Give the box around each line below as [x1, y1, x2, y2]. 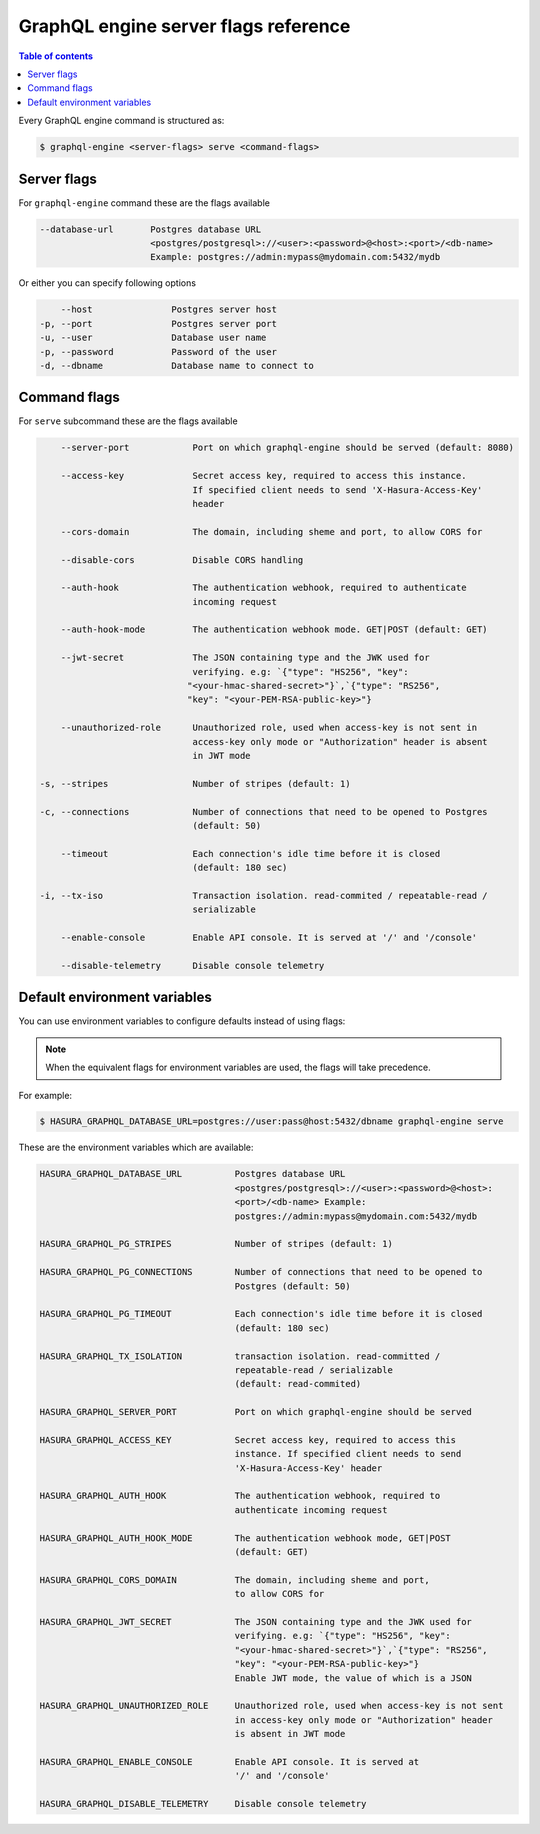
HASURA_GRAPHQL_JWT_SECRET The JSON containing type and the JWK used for [39, 1616, 472, 1627]
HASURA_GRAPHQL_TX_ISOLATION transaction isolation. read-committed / [39, 1350, 441, 1362]
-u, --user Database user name [39, 332, 267, 344]
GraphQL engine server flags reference [18, 15, 351, 37]
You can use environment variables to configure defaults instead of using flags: [18, 1015, 346, 1027]
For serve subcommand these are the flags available [18, 415, 239, 427]
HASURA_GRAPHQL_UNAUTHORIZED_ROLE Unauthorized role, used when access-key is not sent [39, 1700, 504, 1712]
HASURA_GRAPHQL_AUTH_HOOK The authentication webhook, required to [39, 1490, 441, 1502]
